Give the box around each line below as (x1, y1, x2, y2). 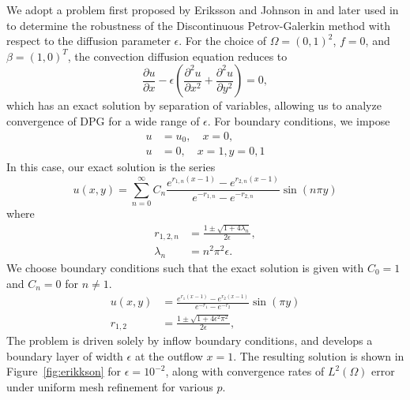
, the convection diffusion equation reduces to (67, 47, 288, 64)
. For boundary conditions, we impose (207, 112, 390, 129)
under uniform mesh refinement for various (6, 378, 213, 394)
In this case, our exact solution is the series (6, 159, 216, 175)
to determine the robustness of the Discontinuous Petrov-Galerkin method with (6, 17, 390, 33)
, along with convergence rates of (165, 363, 325, 379)
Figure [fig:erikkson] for (6, 363, 122, 379)
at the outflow (134, 347, 203, 364)
